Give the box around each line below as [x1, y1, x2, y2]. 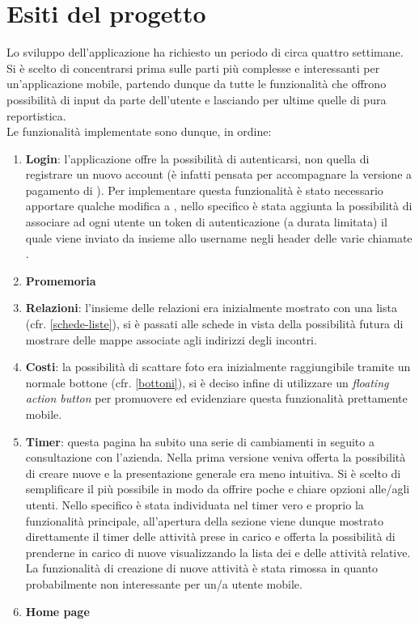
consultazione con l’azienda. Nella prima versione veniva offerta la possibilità [25, 449, 406, 466]
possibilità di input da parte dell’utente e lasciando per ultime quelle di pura [6, 91, 387, 108]
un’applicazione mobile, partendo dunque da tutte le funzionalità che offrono [6, 75, 387, 92]
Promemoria [25, 272, 96, 289]
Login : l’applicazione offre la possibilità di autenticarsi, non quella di [25, 150, 370, 167]
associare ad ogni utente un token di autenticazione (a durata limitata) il [25, 213, 387, 230]
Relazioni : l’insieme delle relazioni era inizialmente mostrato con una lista [25, 299, 397, 316]
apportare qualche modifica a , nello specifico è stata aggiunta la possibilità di [25, 197, 413, 214]
